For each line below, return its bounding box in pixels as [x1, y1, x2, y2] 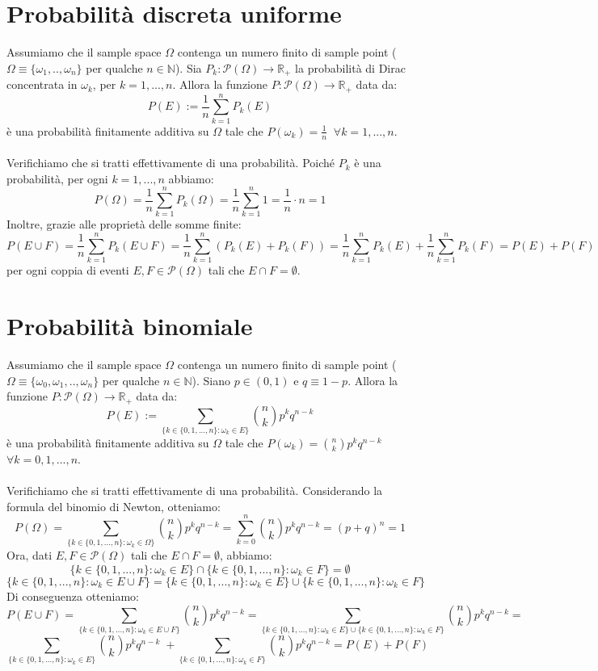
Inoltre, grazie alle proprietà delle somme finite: [6, 216, 242, 233]
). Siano [192, 371, 231, 388]
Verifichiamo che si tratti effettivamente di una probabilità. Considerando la [6, 482, 383, 499]
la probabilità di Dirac [295, 59, 406, 76]
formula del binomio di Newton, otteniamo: [6, 497, 221, 514]
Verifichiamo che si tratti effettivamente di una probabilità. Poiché [6, 154, 335, 171]
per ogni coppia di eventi [6, 262, 129, 279]
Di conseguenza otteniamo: [6, 587, 139, 604]
